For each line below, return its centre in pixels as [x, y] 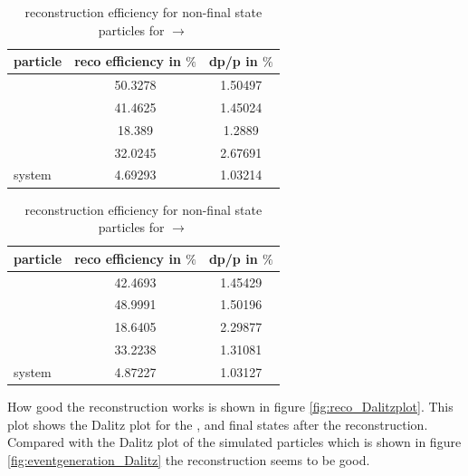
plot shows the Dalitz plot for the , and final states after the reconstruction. [218, 424]
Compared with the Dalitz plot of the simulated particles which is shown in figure [234, 442]
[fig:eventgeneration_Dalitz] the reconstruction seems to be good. [189, 459]
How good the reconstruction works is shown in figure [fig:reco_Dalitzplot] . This [230, 406]
